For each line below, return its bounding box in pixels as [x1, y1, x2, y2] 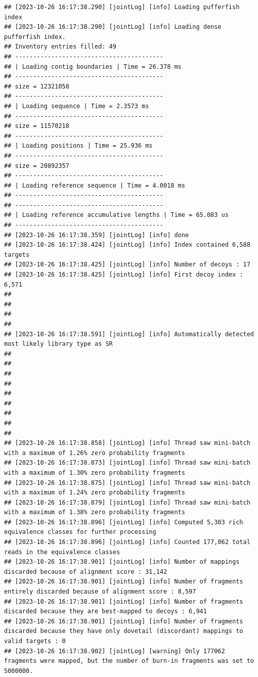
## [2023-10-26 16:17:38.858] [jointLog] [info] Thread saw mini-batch [4, 439, 250, 447]
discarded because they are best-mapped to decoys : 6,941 [4, 608, 207, 615]
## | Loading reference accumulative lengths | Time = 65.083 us [4, 211, 229, 219]
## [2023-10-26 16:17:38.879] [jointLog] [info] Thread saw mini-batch [4, 499, 250, 506]
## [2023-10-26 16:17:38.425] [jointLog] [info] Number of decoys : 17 [4, 261, 250, 268]
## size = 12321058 [4, 82, 69, 90]
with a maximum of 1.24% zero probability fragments [4, 489, 185, 497]
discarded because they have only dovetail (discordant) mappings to [4, 627, 243, 635]
